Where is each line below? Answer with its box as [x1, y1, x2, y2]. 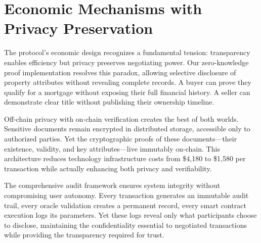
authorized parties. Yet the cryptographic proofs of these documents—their [4, 133, 237, 144]
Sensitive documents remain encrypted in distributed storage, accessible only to [4, 123, 250, 134]
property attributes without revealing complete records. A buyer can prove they [4, 77, 251, 87]
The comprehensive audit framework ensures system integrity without [4, 180, 221, 190]
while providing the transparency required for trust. [4, 229, 164, 240]
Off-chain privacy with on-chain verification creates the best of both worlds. [4, 113, 239, 124]
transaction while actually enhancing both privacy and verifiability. [4, 163, 212, 173]
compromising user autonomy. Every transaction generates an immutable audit [4, 190, 249, 201]
